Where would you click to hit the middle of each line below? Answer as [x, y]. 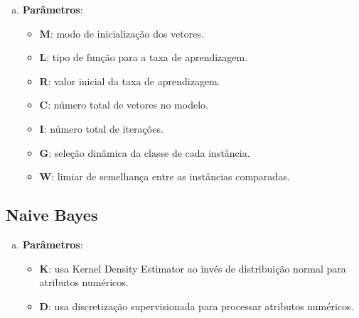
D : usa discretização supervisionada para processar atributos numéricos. [197, 306]
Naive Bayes [52, 215]
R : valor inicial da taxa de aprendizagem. [130, 81]
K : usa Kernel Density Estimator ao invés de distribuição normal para [193, 268]
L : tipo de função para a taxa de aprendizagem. [144, 57]
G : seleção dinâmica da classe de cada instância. [145, 152]
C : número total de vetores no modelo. [124, 105]
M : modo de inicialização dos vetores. [122, 33]
